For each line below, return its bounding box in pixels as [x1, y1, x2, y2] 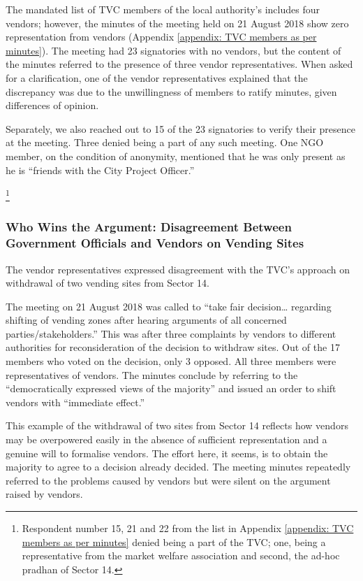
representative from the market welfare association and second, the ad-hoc [22, 548, 340, 563]
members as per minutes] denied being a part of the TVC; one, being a [22, 534, 326, 549]
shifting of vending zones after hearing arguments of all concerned [6, 313, 287, 327]
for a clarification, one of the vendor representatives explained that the [6, 70, 308, 85]
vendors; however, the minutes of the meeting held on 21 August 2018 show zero [6, 15, 349, 30]
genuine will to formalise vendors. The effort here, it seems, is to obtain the [6, 445, 328, 460]
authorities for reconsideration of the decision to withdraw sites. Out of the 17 [6, 340, 340, 354]
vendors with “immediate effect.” [6, 394, 145, 409]
